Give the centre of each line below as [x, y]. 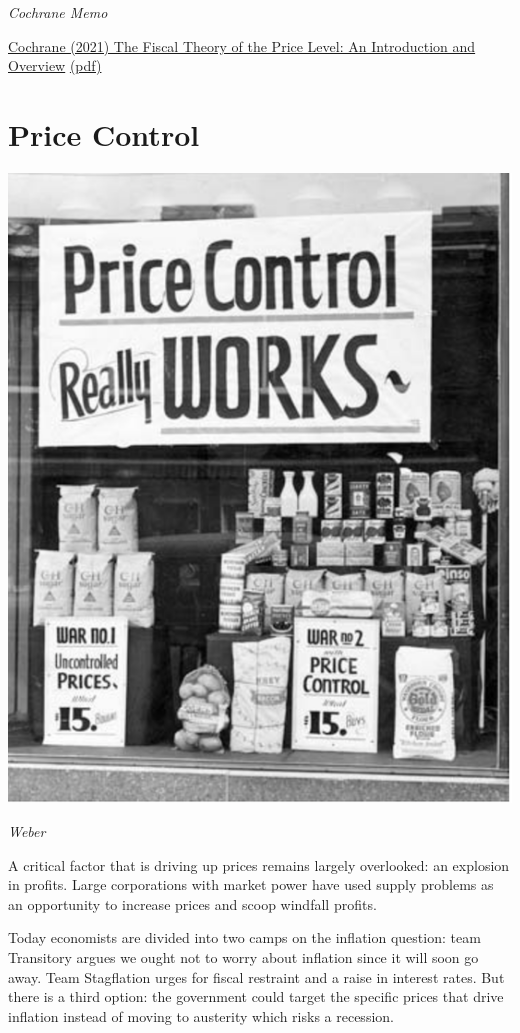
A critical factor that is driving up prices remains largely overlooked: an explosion [259, 864]
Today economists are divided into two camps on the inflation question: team [244, 937]
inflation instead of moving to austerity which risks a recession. [201, 1015]
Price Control [104, 133]
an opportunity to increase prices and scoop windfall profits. [192, 903]
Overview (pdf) [55, 65]
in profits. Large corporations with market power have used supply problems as [251, 884]
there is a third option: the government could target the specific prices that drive [256, 996]
